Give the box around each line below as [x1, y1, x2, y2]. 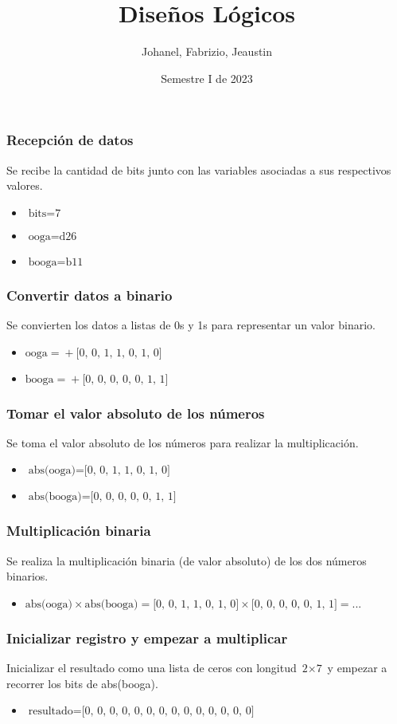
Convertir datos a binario [6, 285, 173, 305]
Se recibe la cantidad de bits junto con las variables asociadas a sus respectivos [6, 161, 391, 178]
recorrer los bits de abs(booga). [6, 675, 158, 691]
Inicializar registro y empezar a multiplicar [6, 628, 288, 647]
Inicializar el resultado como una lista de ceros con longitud [6, 659, 297, 676]
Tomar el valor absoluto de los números [6, 403, 265, 423]
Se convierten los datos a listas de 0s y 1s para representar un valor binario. [6, 317, 376, 333]
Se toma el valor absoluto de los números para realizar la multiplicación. [6, 434, 359, 451]
